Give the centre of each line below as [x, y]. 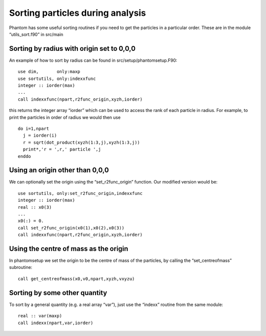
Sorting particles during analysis [78, 13]
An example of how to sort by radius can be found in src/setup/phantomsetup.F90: [93, 60]
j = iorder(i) [40, 135]
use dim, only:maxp [49, 72]
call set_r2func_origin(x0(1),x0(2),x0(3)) [71, 228]
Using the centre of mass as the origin [69, 248]
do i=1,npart [33, 129]
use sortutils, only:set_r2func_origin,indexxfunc [80, 193]
